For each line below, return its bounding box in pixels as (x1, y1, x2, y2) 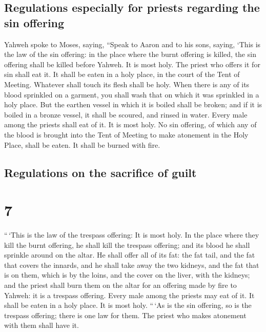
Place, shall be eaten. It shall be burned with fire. (4, 139, 160, 150)
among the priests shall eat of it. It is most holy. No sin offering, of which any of (4, 119, 257, 130)
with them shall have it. (4, 320, 79, 330)
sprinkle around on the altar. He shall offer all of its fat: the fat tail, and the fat (4, 249, 255, 260)
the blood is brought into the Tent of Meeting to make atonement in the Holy (4, 129, 249, 140)
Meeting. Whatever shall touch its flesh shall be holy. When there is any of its (4, 79, 250, 89)
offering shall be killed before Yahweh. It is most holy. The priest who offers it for (4, 58, 260, 69)
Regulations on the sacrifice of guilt (4, 164, 197, 180)
